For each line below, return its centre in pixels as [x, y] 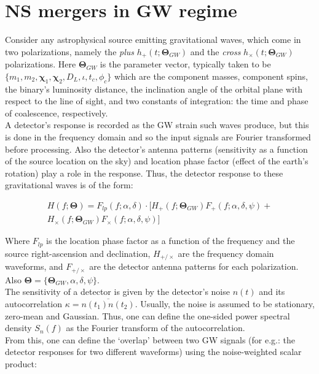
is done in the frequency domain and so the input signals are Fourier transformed [158, 136]
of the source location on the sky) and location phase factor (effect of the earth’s [157, 161]
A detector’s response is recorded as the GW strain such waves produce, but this [157, 125]
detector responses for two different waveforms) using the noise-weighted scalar [153, 352]
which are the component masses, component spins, [211, 76]
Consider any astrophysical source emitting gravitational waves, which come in [153, 40]
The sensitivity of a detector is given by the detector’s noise [117, 292]
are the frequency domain [226, 253]
